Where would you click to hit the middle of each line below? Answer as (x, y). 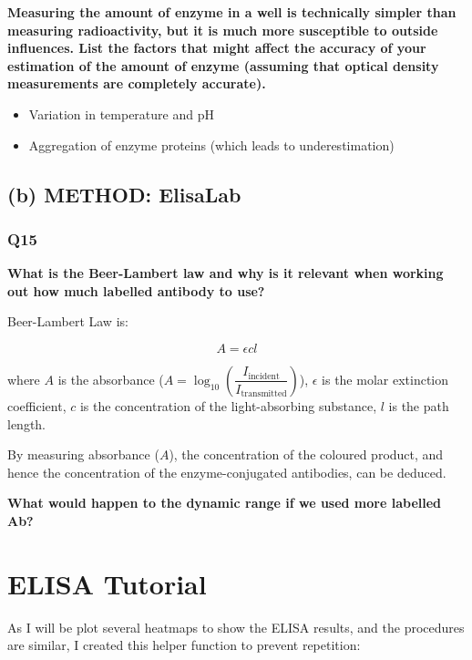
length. (27, 423)
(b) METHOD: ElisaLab (124, 194)
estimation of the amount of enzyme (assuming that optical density (223, 65)
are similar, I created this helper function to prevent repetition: (184, 645)
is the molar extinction (385, 379)
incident (264, 376)
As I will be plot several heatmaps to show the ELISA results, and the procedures (236, 627)
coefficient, (37, 405)
